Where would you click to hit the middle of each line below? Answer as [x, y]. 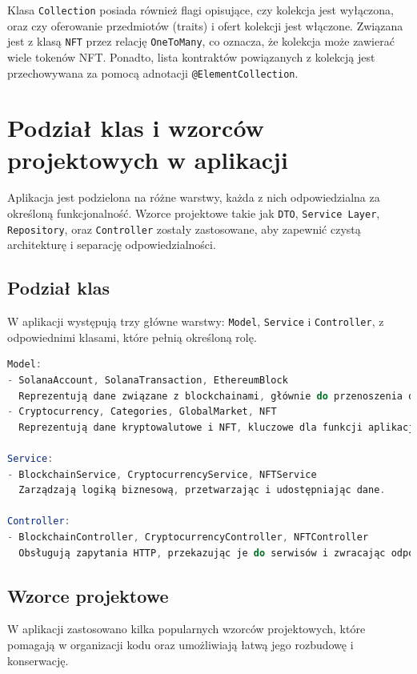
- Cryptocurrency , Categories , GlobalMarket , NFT [142, 412]
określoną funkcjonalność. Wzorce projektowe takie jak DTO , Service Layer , [194, 213]
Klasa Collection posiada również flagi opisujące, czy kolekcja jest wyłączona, [201, 10]
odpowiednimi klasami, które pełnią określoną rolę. [132, 337]
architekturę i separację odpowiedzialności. [112, 245]
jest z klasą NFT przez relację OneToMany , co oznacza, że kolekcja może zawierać [201, 41]
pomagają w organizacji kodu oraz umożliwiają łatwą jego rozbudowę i [180, 644]
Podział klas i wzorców [136, 128]
